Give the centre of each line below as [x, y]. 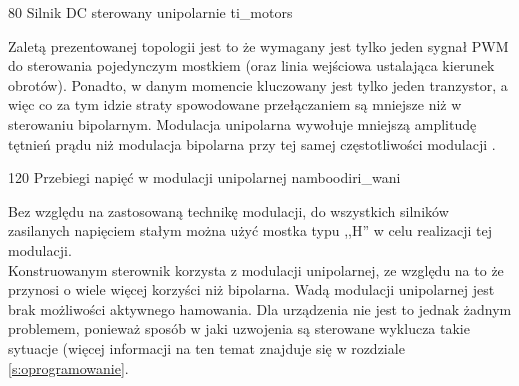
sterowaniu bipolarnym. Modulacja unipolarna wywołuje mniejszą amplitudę [242, 123]
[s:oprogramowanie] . [68, 367]
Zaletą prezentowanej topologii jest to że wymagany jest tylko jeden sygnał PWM [258, 45]
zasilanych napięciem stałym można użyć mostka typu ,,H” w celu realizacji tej [250, 230]
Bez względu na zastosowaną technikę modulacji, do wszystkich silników [228, 210]
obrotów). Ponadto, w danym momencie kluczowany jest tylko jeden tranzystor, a [258, 84]
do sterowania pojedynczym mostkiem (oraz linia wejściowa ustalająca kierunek [251, 65]
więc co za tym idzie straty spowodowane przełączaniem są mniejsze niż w [235, 104]
